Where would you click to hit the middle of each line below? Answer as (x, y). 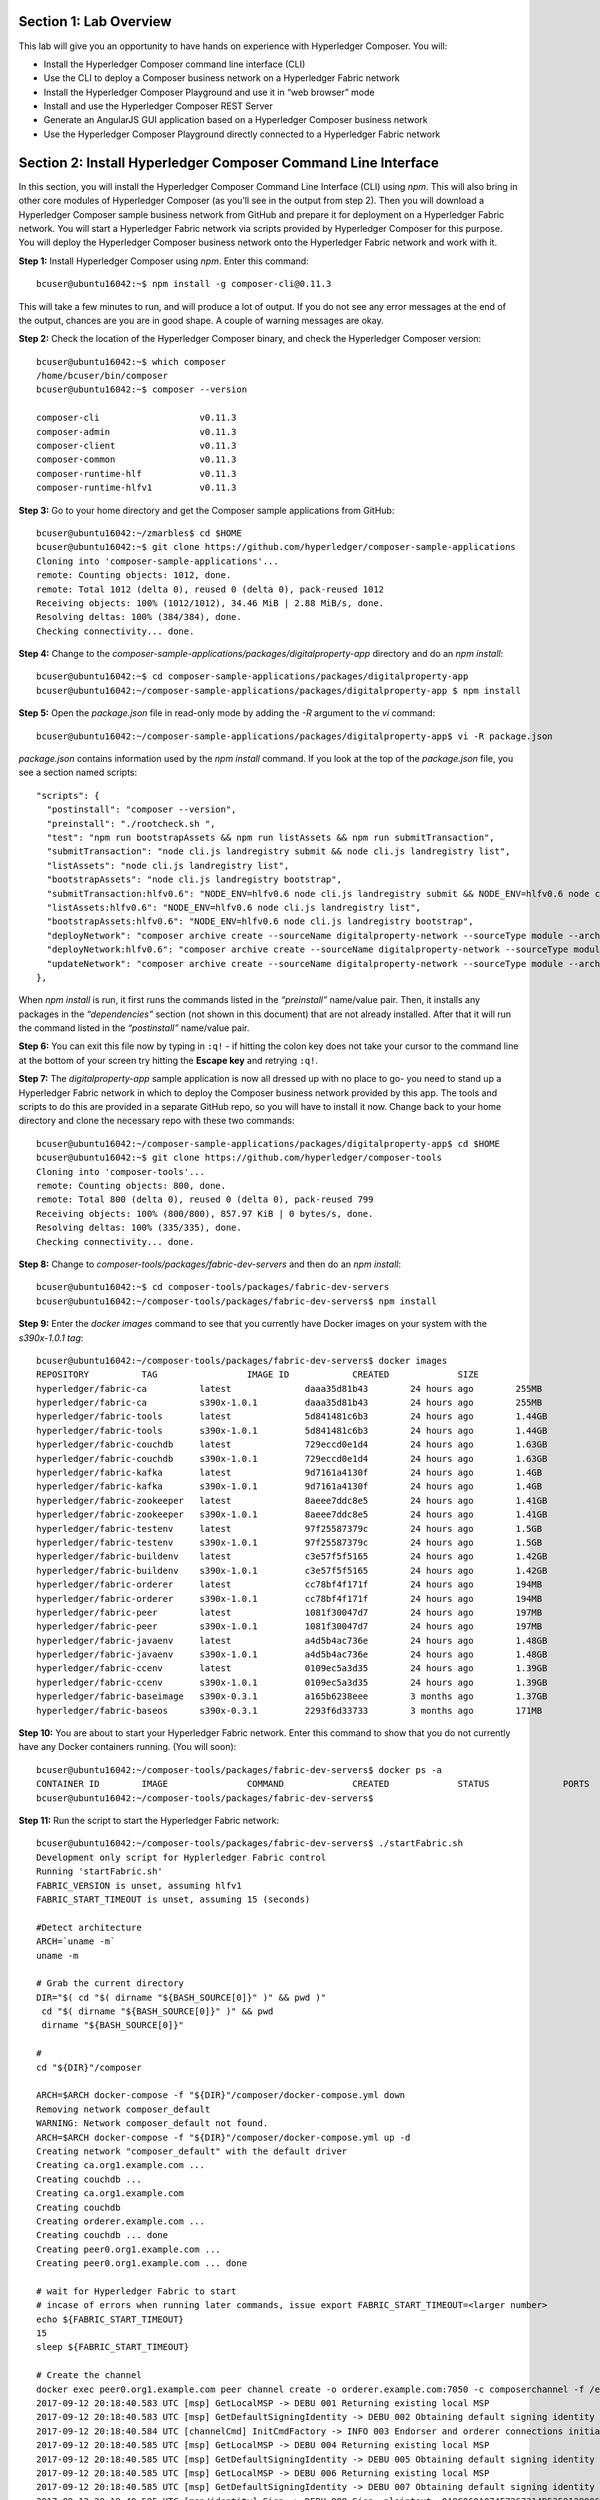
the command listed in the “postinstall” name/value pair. (134, 1028)
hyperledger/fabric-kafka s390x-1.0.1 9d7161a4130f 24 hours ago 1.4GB (289, 1486)
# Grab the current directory (110, 1983)
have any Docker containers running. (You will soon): (127, 1747)
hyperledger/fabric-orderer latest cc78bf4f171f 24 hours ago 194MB (289, 1584)
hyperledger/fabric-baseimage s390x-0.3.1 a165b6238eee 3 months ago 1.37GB (292, 1696)
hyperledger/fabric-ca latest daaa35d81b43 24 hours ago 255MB (289, 1388)
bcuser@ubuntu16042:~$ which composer (131, 361)
